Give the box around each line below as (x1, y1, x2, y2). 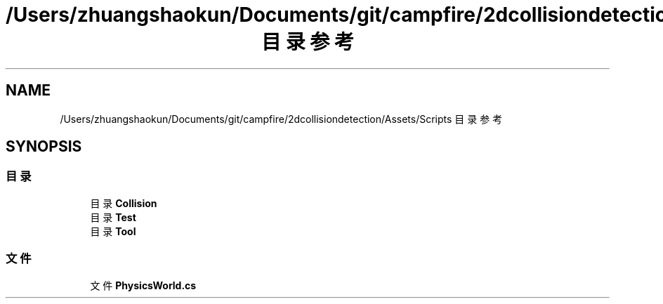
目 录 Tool (90, 225, 136, 237)
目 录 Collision (90, 197, 157, 209)
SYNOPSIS (6, 138, 82, 156)
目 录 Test (90, 211, 136, 223)
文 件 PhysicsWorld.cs (90, 279, 197, 291)
